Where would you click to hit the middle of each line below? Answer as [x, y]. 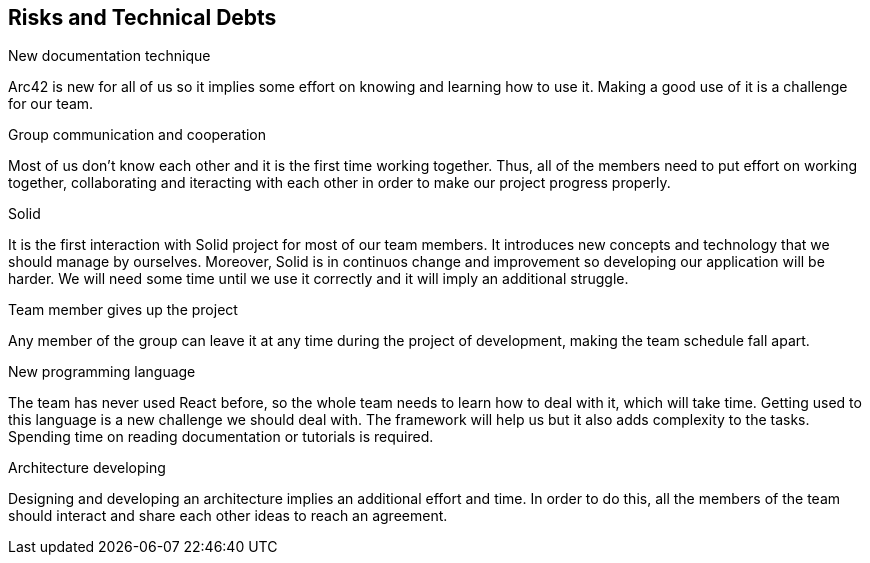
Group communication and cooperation [137, 135]
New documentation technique [109, 56]
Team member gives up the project [123, 310]
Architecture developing [87, 468]
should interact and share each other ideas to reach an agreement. [228, 516]
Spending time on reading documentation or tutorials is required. [221, 437]
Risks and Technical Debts [142, 17]
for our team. [51, 104]
